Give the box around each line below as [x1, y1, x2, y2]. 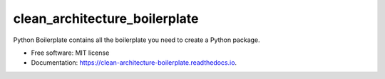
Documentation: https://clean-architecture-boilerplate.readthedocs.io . [31, 58, 237, 67]
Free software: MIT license [31, 48, 110, 57]
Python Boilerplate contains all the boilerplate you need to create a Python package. [13, 36, 260, 44]
